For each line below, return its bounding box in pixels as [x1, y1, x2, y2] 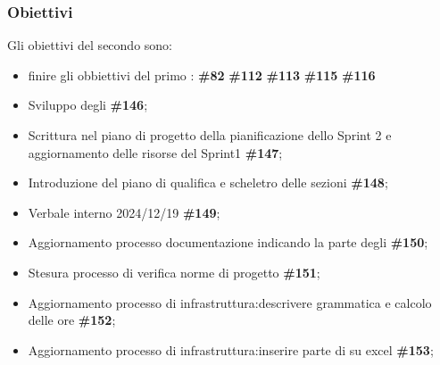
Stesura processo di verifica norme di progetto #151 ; [28, 262, 320, 281]
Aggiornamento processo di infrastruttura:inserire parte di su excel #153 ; [28, 340, 434, 359]
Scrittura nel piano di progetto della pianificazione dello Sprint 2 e [28, 126, 392, 144]
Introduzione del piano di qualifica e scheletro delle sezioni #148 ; [28, 173, 388, 192]
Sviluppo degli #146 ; [28, 95, 148, 114]
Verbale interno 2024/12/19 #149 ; [28, 203, 220, 221]
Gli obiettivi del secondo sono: [7, 36, 172, 54]
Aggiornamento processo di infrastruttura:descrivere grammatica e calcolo [28, 293, 432, 311]
